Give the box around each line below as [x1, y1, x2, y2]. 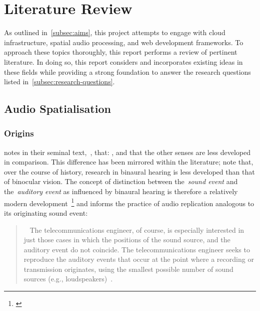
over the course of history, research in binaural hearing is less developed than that [4, 166, 255, 177]
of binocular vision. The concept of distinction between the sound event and [4, 176, 238, 187]
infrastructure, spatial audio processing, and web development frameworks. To [4, 37, 243, 47]
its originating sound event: [4, 207, 88, 218]
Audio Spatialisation [4, 101, 111, 116]
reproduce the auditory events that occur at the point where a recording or [23, 254, 254, 264]
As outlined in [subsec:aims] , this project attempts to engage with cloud [4, 27, 225, 38]
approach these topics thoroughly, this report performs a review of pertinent [4, 47, 237, 57]
